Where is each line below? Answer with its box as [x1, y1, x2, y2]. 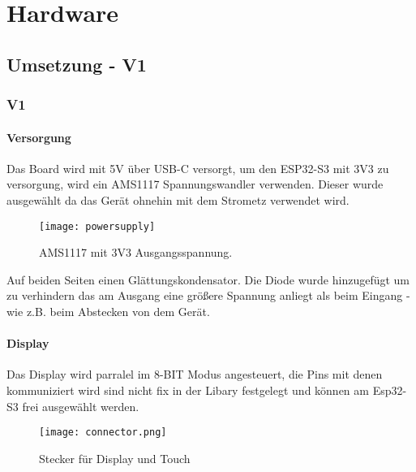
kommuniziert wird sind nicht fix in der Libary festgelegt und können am [6, 382, 369, 398]
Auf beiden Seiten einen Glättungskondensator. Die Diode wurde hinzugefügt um [6, 271, 410, 288]
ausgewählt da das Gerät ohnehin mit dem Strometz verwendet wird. [6, 191, 350, 208]
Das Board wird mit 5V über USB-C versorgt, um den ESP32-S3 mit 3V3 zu [6, 159, 389, 176]
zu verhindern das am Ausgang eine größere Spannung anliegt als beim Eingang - [6, 287, 410, 304]
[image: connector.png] [39, 427, 167, 439]
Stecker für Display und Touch [39, 449, 191, 466]
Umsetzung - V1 [6, 51, 147, 76]
